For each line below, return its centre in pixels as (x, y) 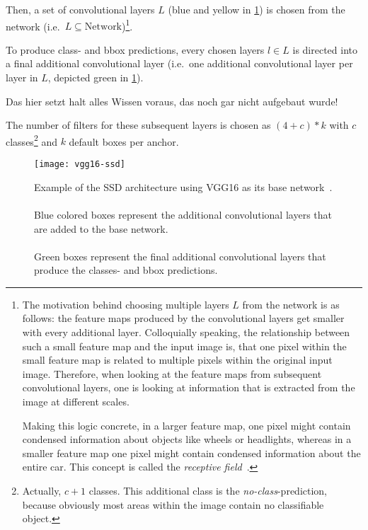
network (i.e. (33, 26)
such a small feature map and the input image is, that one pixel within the (184, 346)
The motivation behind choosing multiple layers (126, 304)
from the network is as (291, 304)
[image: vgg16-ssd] (80, 165)
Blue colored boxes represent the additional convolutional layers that (183, 214)
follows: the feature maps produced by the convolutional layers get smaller (183, 318)
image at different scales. (76, 402)
